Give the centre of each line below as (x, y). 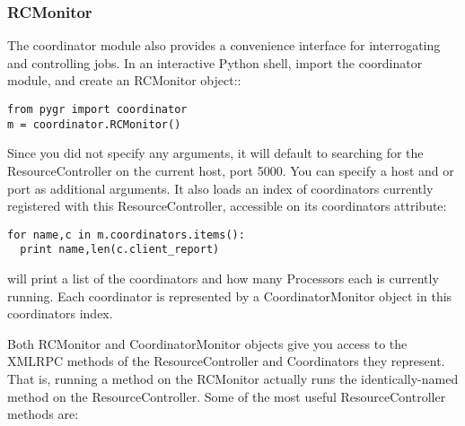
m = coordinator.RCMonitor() (94, 124)
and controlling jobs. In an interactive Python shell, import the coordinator (215, 62)
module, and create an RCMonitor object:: (124, 80)
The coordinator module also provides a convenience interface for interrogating (224, 45)
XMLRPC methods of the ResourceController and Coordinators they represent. (226, 361)
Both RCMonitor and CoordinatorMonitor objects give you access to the (207, 343)
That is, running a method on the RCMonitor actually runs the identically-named (233, 378)
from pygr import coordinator (97, 109)
